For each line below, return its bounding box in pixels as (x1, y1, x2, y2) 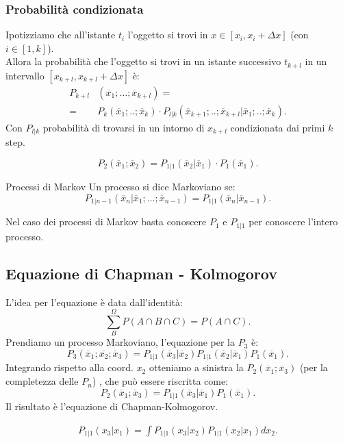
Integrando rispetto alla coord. (5, 360, 134, 375)
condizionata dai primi (230, 120, 325, 134)
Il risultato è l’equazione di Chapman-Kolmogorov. (5, 399, 218, 414)
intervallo (5, 68, 45, 82)
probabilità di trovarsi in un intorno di (42, 120, 205, 134)
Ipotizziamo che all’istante (5, 27, 116, 42)
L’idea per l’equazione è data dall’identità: (5, 294, 183, 309)
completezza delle (5, 374, 79, 388)
